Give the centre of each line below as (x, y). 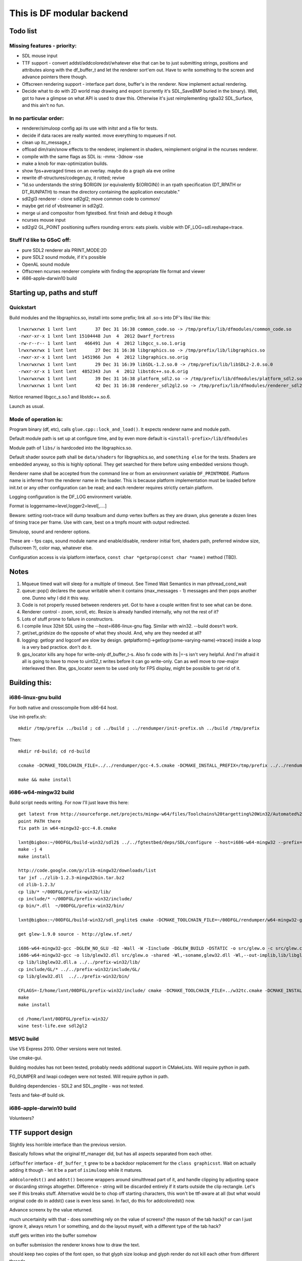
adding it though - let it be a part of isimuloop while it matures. (76, 1170)
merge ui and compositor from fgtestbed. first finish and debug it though (97, 213)
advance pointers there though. (55, 77)
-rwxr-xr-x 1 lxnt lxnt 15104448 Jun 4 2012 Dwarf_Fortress (97, 336)
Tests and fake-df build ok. (37, 1095)
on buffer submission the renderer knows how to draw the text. (75, 1245)
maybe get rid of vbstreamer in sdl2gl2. (63, 206)
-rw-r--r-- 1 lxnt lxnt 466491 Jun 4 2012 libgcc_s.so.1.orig (102, 343)
